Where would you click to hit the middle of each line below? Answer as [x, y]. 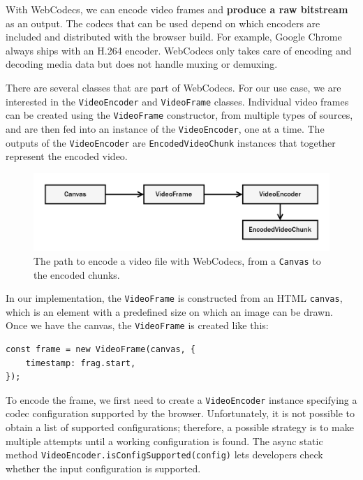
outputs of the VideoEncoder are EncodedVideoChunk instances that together [171, 142]
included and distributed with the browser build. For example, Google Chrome [174, 37]
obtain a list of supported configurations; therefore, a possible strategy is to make [180, 427]
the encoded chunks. [77, 274]
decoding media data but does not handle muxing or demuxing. [142, 64]
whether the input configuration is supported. [103, 468]
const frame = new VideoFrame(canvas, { [101, 350]
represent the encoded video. [67, 156]
